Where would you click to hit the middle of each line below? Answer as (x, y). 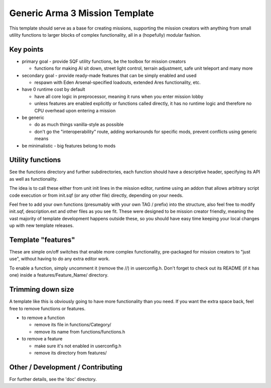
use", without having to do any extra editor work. (59, 259)
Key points (26, 49)
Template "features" (42, 240)
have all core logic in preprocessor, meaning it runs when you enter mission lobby (119, 96)
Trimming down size (42, 289)
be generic (33, 117)
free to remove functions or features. (47, 308)
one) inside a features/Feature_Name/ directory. (59, 275)
